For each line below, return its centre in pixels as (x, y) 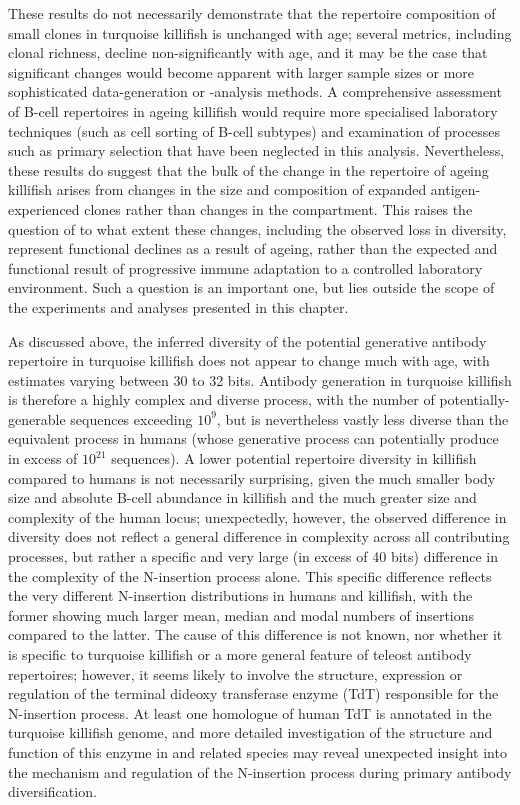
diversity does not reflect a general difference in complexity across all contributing (259, 536)
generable (37, 418)
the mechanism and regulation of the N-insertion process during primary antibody (260, 771)
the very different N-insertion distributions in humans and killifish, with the (240, 595)
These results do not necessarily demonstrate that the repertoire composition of (252, 13)
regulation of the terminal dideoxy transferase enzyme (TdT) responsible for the (253, 693)
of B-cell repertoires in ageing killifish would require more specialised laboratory (253, 110)
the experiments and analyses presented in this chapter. (178, 306)
